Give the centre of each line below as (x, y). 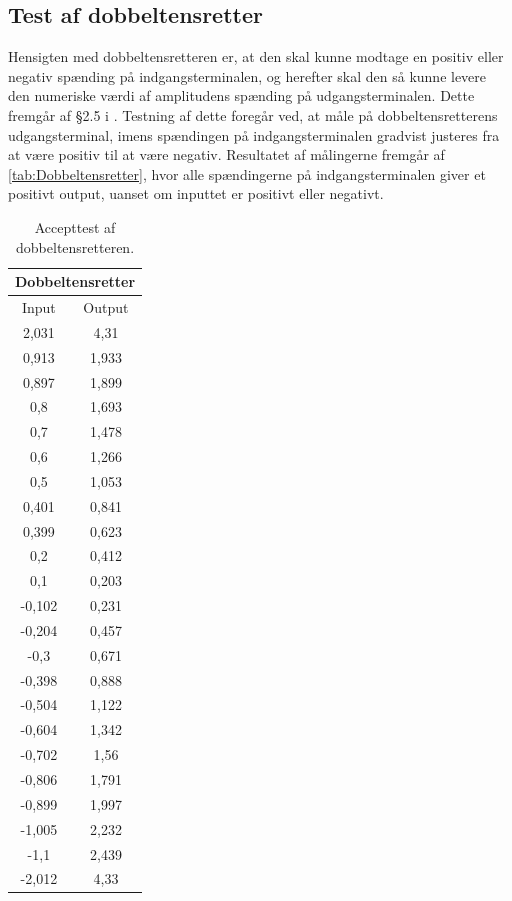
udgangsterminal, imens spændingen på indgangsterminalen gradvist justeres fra (254, 134)
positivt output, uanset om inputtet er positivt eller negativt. (196, 193)
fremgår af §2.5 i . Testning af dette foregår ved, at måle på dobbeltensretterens (253, 114)
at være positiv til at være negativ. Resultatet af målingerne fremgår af (226, 154)
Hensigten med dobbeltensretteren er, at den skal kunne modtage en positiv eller (256, 56)
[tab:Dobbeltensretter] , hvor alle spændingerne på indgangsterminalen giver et (247, 173)
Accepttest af (75, 226)
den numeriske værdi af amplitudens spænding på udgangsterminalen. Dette (241, 95)
